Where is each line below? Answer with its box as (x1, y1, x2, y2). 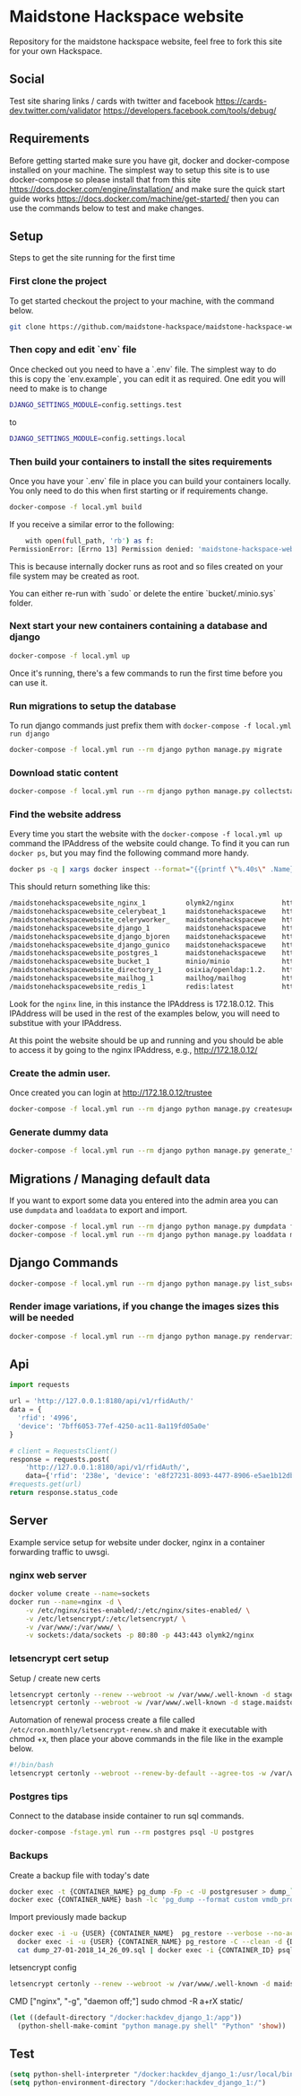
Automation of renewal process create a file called (9, 1714, 195, 1726)
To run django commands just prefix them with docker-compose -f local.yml (9, 720, 292, 730)
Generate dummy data (9, 1126, 109, 1138)
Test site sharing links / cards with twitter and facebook (9, 95, 214, 106)
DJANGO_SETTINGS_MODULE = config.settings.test (9, 400, 182, 410)
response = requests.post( (9, 1455, 110, 1464)
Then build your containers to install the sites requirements (9, 455, 272, 468)
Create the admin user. (9, 1066, 111, 1079)
